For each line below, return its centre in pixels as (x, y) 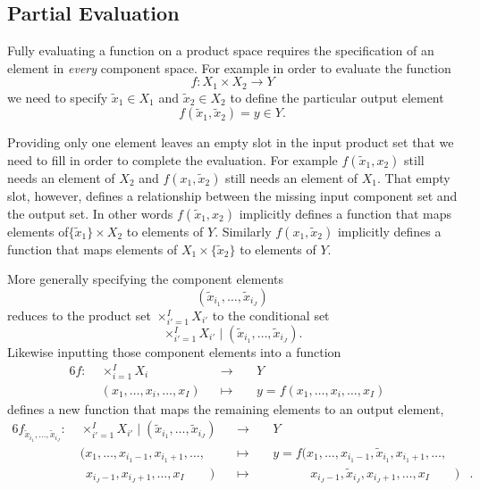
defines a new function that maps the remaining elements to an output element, (226, 408)
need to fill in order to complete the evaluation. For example (173, 160)
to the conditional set (271, 315)
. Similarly (243, 231)
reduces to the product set (79, 315)
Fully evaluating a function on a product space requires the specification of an (221, 50)
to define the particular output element (337, 97)
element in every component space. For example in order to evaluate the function (229, 67)
